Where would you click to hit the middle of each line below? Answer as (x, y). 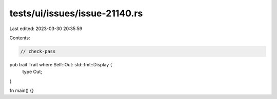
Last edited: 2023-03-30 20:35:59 (46, 29)
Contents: (20, 38)
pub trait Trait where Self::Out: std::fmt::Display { (61, 64)
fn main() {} (22, 91)
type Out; (32, 72)
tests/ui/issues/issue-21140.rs (76, 13)
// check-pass (38, 51)
